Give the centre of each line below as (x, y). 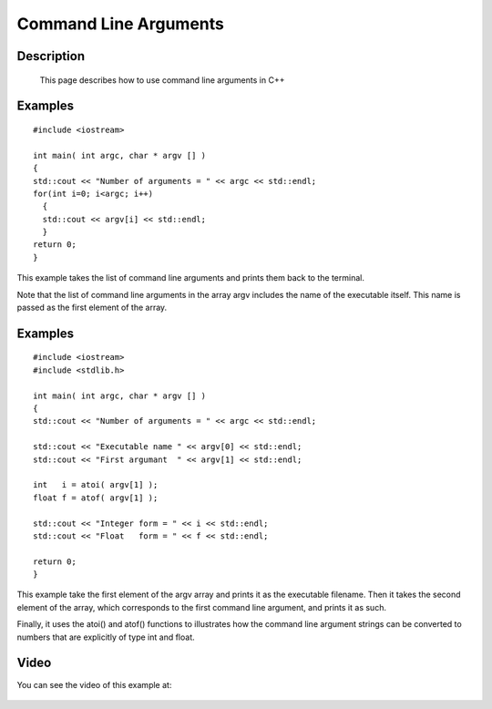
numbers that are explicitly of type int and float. (106, 637)
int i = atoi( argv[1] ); (96, 485)
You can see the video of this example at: (94, 684)
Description (51, 56)
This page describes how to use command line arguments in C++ (162, 80)
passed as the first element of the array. (92, 308)
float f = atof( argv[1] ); (96, 498)
